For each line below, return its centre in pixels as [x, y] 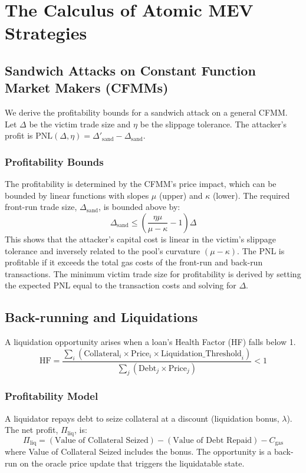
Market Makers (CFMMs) [87, 88]
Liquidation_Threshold [201, 354]
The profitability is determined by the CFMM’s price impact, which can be [141, 184]
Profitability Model [52, 396]
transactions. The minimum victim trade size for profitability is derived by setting [153, 273]
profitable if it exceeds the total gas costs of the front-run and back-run [134, 262]
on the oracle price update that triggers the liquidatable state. [132, 463]
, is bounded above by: [139, 207]
